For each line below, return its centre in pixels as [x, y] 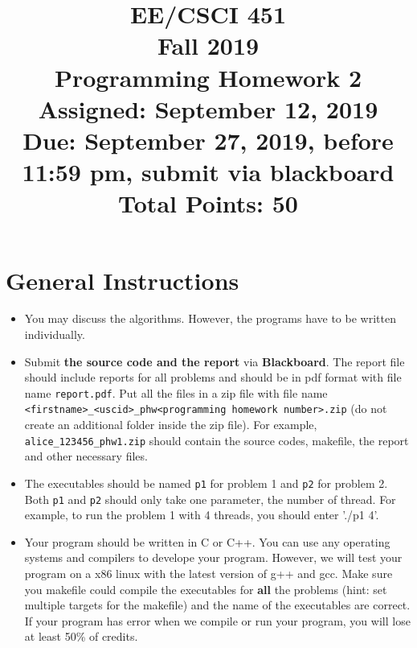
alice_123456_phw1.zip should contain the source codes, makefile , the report [217, 440]
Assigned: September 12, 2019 [208, 108]
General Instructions [123, 280]
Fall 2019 [208, 45]
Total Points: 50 [208, 203]
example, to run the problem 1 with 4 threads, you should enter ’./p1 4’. [202, 515]
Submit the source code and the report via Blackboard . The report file [215, 361]
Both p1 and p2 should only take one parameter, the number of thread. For [210, 499]
